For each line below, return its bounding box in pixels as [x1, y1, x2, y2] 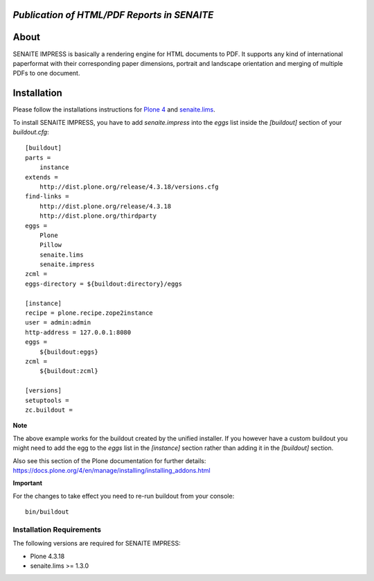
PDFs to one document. [12, 69, 80, 78]
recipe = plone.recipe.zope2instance [25, 309, 154, 317]
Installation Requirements [12, 524, 102, 534]
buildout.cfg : [12, 128, 49, 136]
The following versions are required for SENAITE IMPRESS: [12, 539, 181, 548]
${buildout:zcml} [39, 367, 98, 375]
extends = [25, 173, 58, 181]
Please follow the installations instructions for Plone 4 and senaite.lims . [12, 105, 216, 114]
